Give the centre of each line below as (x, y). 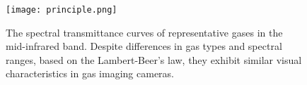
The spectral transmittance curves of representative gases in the (144, 32)
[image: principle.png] (62, 10)
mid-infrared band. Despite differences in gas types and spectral (144, 46)
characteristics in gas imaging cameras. (90, 73)
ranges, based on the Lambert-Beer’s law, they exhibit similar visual (154, 59)
